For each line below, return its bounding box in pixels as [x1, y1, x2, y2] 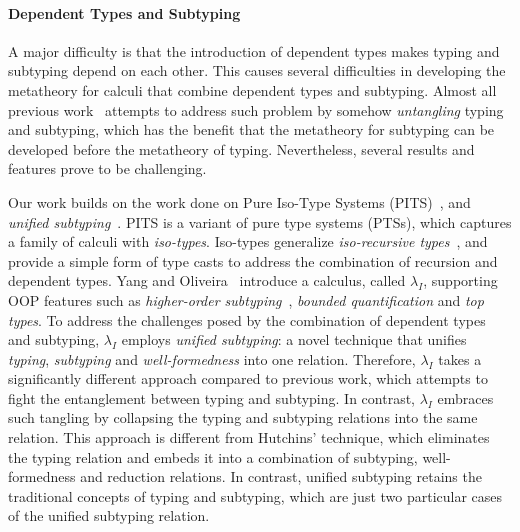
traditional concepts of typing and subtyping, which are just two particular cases [8, 485, 503, 506]
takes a [438, 348, 482, 369]
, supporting [423, 270, 498, 291]
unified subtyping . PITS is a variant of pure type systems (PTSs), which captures [8, 211, 512, 232]
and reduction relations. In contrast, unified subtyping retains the [80, 466, 482, 487]
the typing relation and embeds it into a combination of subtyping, [8, 446, 418, 467]
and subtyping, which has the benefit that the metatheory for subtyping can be [8, 119, 495, 140]
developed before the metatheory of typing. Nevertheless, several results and [8, 138, 475, 159]
